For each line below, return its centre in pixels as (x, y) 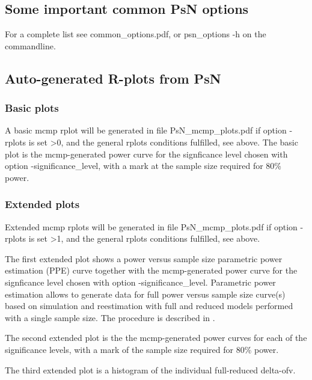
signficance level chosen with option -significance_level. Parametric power (140, 282)
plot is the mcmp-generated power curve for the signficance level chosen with (146, 154)
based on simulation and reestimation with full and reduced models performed (149, 306)
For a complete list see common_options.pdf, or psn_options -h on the (136, 34)
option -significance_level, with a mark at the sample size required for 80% (143, 166)
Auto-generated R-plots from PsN (113, 78)
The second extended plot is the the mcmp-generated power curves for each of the (156, 338)
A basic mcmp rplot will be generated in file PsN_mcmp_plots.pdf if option (146, 130)
